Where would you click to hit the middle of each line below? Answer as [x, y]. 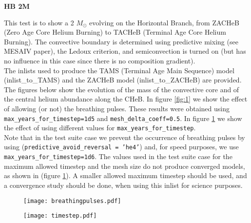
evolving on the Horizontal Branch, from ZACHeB [164, 22]
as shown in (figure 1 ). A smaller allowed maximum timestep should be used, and [125, 175]
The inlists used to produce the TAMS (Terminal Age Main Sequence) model [119, 70]
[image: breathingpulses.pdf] [72, 201]
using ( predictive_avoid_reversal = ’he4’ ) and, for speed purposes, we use [121, 147]
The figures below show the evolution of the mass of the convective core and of [122, 89]
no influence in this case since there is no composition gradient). [100, 60]
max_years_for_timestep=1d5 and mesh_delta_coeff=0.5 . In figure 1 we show [123, 118]
